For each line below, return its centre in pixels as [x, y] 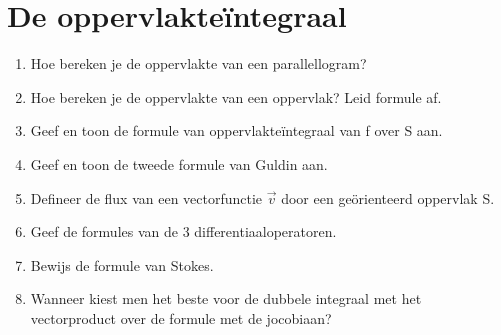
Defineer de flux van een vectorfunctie [146, 197]
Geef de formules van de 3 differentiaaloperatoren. [183, 231]
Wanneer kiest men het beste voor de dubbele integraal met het [226, 298]
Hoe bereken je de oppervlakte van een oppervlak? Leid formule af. [236, 96]
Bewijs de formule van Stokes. [122, 264]
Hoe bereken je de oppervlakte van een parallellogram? [198, 63]
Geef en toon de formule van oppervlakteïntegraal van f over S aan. [236, 130]
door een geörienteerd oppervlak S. [388, 197]
